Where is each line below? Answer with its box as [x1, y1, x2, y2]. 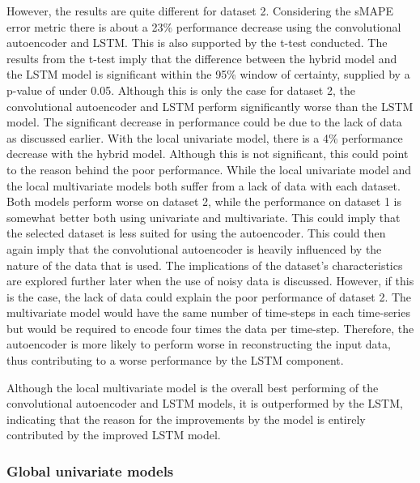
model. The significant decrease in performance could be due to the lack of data [6, 113, 402, 130]
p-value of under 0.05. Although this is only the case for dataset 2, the [6, 81, 355, 98]
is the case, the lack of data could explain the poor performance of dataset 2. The [6, 288, 412, 305]
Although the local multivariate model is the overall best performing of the [6, 378, 379, 395]
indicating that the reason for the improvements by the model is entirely [6, 410, 366, 427]
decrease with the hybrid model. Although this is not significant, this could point [6, 145, 409, 162]
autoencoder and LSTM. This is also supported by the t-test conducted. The [6, 34, 388, 51]
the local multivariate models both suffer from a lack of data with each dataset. [6, 177, 401, 194]
